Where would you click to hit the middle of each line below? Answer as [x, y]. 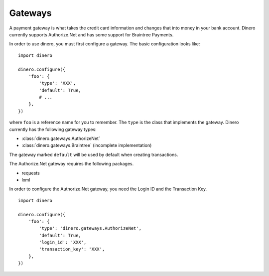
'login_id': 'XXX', [63, 242]
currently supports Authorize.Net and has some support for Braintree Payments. [91, 34]
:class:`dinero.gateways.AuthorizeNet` [61, 138]
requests [31, 173]
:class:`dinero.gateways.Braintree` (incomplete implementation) [87, 145]
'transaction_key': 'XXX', [72, 249]
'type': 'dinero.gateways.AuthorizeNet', [90, 228]
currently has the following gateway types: [53, 129]
